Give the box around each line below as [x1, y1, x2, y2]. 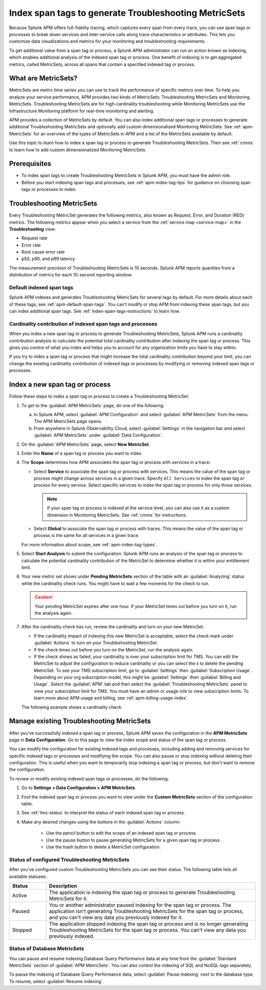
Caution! [34, 594, 53, 600]
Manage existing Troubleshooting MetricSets [9, 717, 151, 725]
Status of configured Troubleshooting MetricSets [9, 856, 130, 863]
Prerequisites [9, 159, 51, 168]
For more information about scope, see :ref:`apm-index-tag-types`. [21, 541, 158, 547]
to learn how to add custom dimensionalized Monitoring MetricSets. [9, 147, 147, 152]
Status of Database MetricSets [9, 945, 84, 952]
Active [12, 892, 27, 899]
